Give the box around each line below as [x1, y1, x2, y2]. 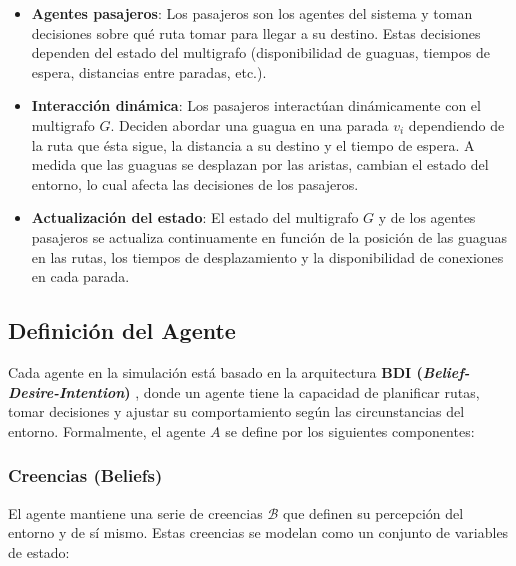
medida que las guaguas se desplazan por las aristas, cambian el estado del [31, 154, 489, 175]
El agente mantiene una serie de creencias [8, 502, 263, 523]
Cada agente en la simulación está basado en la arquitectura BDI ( [8, 361, 423, 382]
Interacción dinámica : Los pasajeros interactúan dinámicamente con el [31, 95, 481, 116]
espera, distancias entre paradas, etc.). [31, 61, 267, 82]
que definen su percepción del [282, 502, 464, 523]
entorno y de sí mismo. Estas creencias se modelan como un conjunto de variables [8, 522, 509, 543]
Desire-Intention [8, 381, 125, 402]
